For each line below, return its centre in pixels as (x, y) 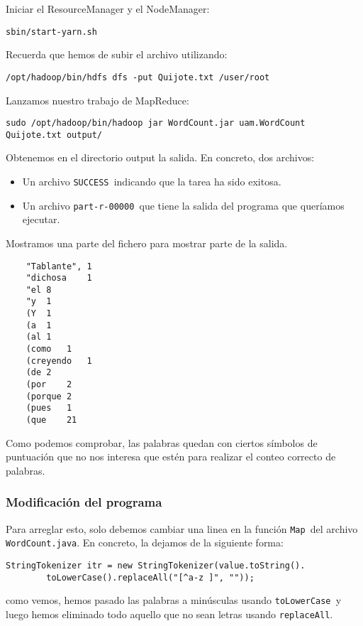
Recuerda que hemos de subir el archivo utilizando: (117, 54)
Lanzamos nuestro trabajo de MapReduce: (97, 100)
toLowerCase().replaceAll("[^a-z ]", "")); (150, 577)
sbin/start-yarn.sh (51, 32)
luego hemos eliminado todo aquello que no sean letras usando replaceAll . (169, 614)
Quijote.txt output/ (54, 135)
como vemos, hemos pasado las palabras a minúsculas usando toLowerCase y (174, 600)
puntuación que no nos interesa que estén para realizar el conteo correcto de (171, 457)
